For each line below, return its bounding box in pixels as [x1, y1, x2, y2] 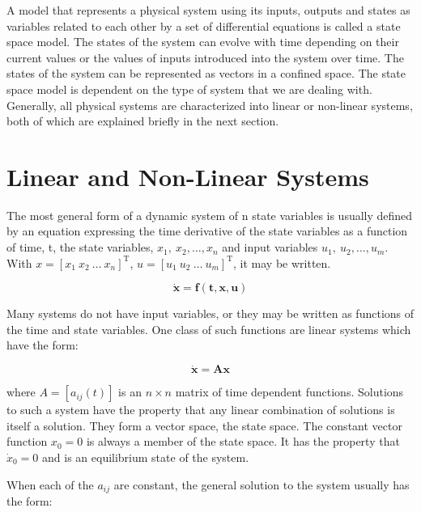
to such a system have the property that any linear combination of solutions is [6, 401, 395, 418]
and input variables [222, 239, 318, 256]
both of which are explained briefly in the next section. [6, 112, 279, 129]
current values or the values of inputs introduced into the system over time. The [6, 49, 404, 66]
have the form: [6, 336, 79, 353]
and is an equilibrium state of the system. [42, 449, 249, 466]
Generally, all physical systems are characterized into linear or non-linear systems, [6, 96, 413, 113]
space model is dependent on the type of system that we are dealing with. [6, 80, 372, 97]
